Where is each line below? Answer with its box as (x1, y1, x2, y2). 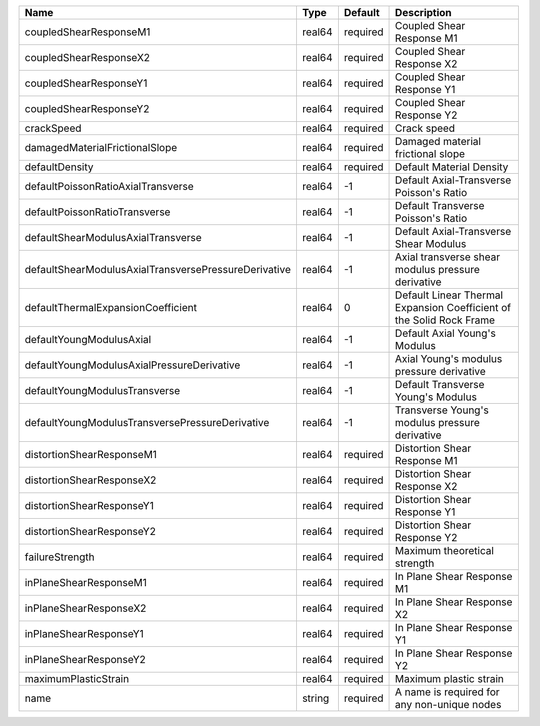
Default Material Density (395, 160, 509, 174)
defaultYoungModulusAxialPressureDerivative (24, 358, 241, 372)
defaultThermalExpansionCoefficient (24, 301, 197, 314)
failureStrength (24, 550, 95, 564)
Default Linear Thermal (395, 288, 504, 302)
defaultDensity (24, 160, 94, 174)
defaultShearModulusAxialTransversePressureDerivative (24, 263, 292, 276)
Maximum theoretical (395, 544, 495, 557)
